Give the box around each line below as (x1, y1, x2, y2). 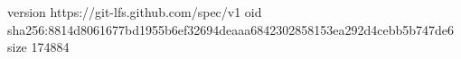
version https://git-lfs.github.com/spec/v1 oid (7, 3, 262, 21)
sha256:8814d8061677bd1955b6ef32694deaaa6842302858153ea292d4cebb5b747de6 (7, 20, 455, 38)
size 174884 (7, 38, 70, 56)
